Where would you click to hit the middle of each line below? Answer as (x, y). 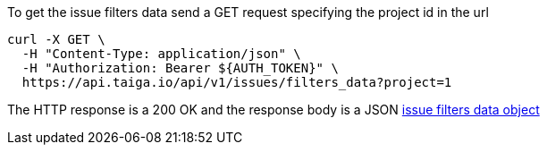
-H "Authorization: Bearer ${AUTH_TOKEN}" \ (180, 68)
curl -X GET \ (56, 39)
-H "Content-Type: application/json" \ (161, 54)
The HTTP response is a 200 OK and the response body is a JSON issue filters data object (273, 110)
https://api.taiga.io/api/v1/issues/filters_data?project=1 (237, 82)
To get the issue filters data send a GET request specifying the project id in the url (248, 12)
